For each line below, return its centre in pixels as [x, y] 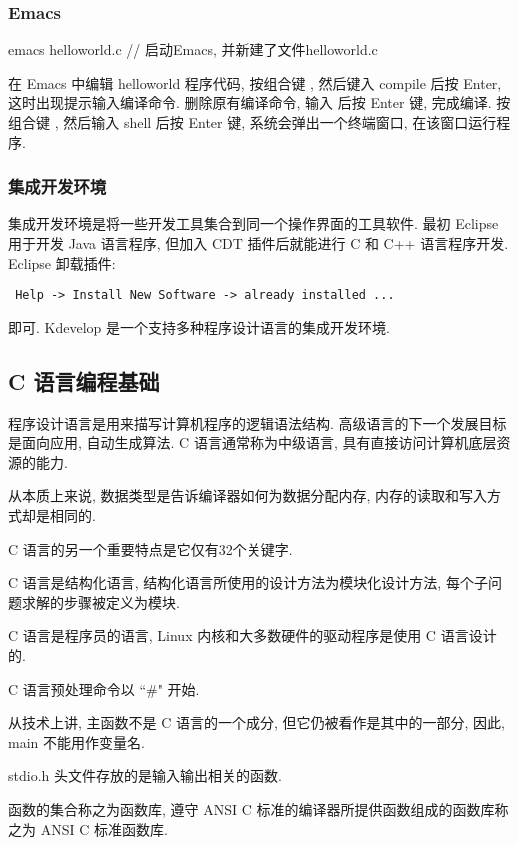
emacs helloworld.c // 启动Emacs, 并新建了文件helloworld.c [193, 49]
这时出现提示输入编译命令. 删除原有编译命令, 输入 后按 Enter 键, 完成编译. [250, 102]
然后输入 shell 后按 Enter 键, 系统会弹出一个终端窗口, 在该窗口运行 [280, 122]
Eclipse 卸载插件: [62, 262]
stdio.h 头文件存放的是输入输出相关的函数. [145, 775]
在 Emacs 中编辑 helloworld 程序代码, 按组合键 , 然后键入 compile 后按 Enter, [255, 82]
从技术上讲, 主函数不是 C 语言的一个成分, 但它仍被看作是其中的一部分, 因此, [256, 722]
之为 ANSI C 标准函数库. [88, 828]
